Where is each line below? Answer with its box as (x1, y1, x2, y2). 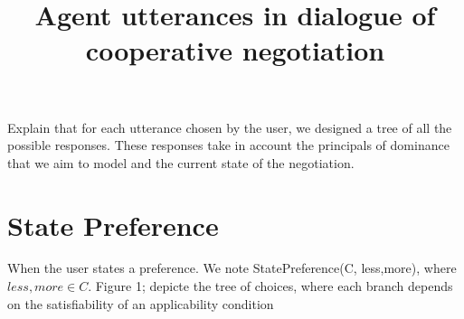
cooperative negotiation (85, 32, 385, 69)
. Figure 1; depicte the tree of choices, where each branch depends (88, 277, 453, 296)
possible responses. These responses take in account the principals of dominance (7, 136, 450, 155)
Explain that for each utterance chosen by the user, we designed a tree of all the (7, 117, 452, 136)
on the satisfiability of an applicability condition (7, 294, 274, 313)
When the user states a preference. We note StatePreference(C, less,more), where (7, 258, 457, 277)
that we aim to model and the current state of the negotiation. (7, 153, 355, 172)
